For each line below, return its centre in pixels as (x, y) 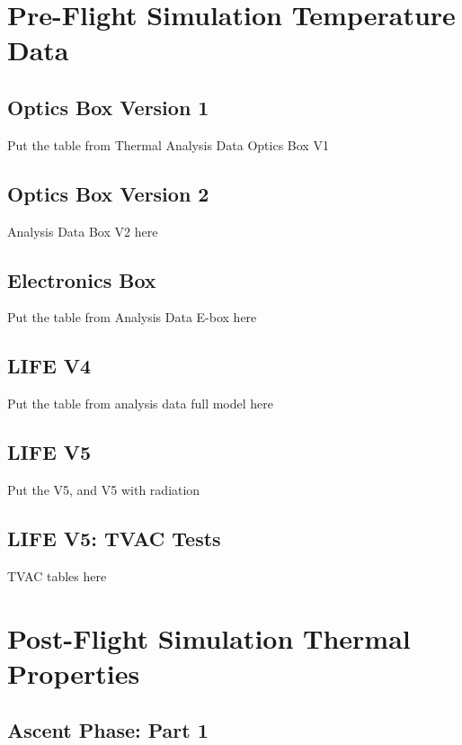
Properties (74, 673)
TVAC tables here (57, 575)
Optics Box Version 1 (108, 107)
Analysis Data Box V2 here (83, 231)
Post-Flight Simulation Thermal (209, 637)
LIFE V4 (49, 366)
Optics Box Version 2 (108, 193)
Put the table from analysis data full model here (141, 404)
